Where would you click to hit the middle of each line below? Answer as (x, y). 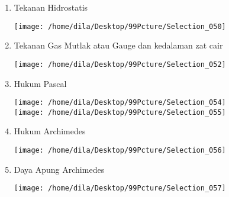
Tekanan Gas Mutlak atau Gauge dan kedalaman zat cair (118, 45)
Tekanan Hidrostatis (51, 7)
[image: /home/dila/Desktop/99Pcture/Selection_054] (120, 103)
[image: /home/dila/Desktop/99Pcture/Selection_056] (120, 150)
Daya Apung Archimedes (59, 169)
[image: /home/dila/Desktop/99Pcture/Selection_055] (120, 112)
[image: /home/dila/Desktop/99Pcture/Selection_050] (120, 26)
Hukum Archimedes (50, 131)
